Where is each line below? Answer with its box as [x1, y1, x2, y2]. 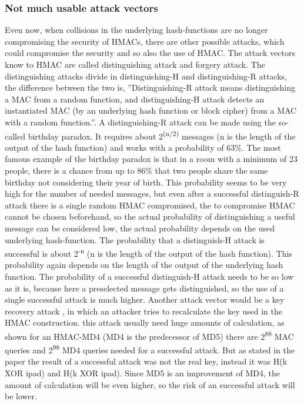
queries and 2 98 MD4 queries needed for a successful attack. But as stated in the [5, 342, 295, 356]
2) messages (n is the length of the [172, 128, 296, 142]
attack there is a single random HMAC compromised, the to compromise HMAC [5, 198, 295, 211]
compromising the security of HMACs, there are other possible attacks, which [5, 35, 285, 47]
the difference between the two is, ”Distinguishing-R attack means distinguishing [5, 81, 295, 94]
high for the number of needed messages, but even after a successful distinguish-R [5, 187, 299, 200]
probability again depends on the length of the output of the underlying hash [5, 259, 283, 271]
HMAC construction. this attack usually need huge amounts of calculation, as [5, 316, 285, 329]
